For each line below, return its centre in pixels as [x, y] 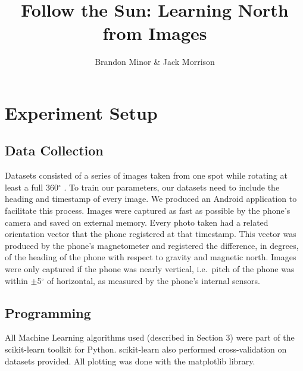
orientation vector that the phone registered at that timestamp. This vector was [151, 234]
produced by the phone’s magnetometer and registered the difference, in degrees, [152, 245]
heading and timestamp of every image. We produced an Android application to [151, 199]
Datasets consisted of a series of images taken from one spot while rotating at [146, 175]
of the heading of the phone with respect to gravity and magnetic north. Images [151, 257]
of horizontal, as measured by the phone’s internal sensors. [153, 280]
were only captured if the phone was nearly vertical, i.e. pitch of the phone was [150, 269]
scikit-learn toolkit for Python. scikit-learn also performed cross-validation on [146, 349]
